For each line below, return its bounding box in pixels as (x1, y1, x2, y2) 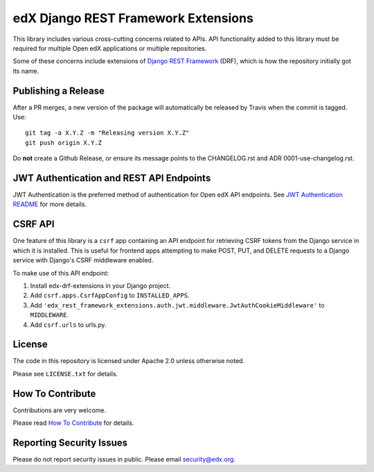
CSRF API (12, 219, 55, 230)
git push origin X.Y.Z (25, 139, 103, 146)
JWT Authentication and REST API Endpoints (12, 172, 211, 184)
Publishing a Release (12, 85, 105, 96)
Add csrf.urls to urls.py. (30, 320, 107, 329)
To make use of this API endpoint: (12, 269, 109, 277)
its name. (12, 67, 39, 75)
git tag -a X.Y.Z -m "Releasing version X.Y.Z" (25, 129, 190, 137)
